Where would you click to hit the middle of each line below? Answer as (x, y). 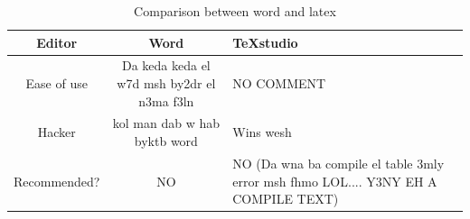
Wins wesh (262, 132)
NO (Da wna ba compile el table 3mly (338, 163)
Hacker (56, 132)
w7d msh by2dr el (166, 83)
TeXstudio (265, 42)
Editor (57, 42)
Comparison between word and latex (235, 11)
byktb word (166, 141)
